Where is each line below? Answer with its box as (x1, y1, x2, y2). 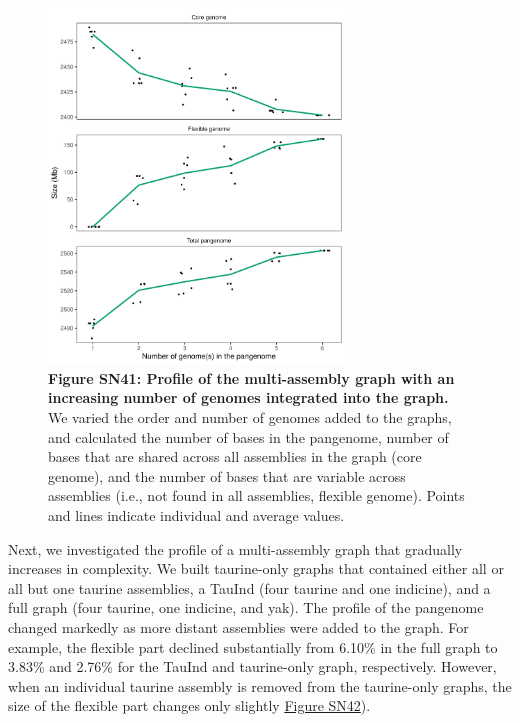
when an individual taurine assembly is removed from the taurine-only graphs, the (8, 675, 512, 696)
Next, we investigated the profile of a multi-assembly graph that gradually (8, 538, 463, 559)
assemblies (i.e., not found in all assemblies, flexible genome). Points (48, 485, 465, 506)
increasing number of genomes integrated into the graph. (48, 387, 449, 408)
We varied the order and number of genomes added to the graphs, (48, 407, 452, 428)
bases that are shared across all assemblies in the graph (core (48, 446, 422, 467)
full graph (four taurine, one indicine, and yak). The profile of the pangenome (8, 597, 484, 618)
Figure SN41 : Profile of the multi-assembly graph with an (48, 367, 455, 388)
